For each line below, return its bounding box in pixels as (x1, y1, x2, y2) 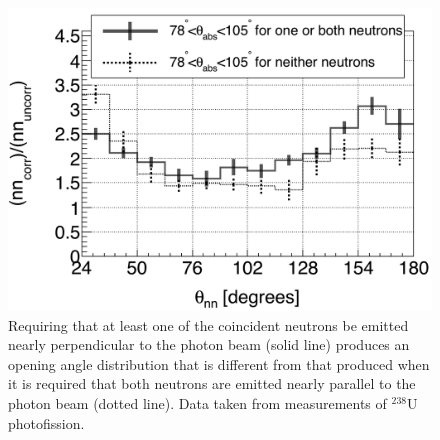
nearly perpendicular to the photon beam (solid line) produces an (8, 334, 410, 355)
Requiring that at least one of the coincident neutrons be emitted (8, 314, 409, 335)
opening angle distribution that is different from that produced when (8, 353, 430, 374)
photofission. (8, 412, 85, 433)
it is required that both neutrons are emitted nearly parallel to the (8, 373, 416, 394)
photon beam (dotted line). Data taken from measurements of (8, 393, 387, 414)
